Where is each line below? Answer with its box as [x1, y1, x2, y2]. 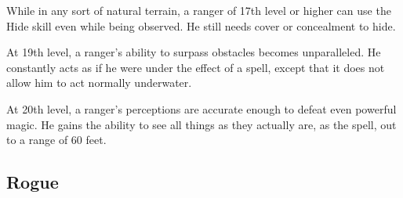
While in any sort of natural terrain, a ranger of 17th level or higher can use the [6, 2, 391, 18]
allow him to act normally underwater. [6, 74, 192, 91]
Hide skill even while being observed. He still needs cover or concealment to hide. [6, 17, 396, 34]
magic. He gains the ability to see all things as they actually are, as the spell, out [6, 116, 397, 132]
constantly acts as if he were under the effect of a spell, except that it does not [6, 59, 385, 75]
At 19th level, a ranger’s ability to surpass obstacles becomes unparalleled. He [6, 44, 381, 60]
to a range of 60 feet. [6, 131, 107, 148]
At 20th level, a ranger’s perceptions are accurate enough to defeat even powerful [6, 100, 397, 117]
